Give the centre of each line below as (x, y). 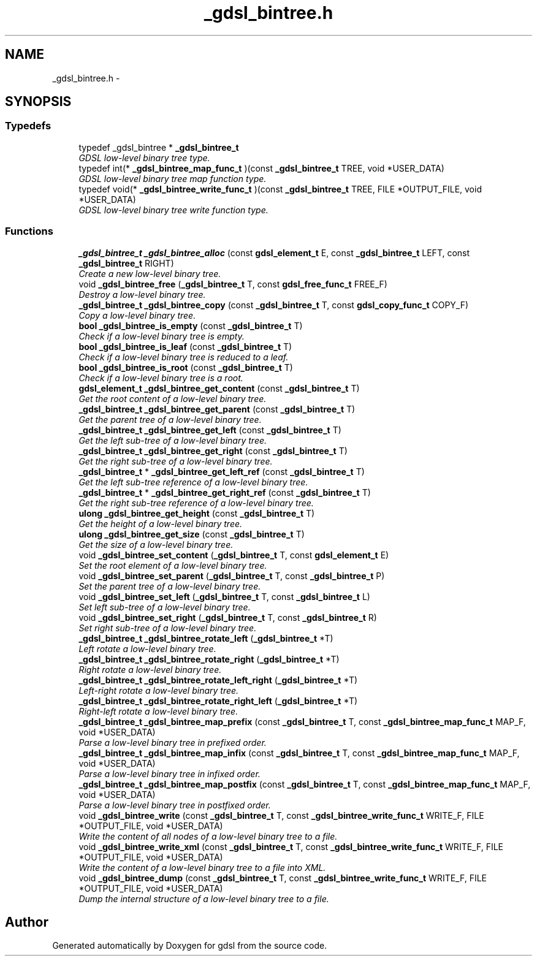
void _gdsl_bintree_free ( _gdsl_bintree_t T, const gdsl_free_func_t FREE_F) (233, 284)
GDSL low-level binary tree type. (144, 158)
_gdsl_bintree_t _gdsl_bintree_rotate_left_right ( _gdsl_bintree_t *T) (218, 680)
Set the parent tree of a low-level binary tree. (170, 586)
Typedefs (28, 126)
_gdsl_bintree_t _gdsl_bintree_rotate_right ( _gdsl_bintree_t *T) (209, 659)
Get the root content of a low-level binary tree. (173, 398)
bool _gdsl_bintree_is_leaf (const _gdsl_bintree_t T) (185, 346)
